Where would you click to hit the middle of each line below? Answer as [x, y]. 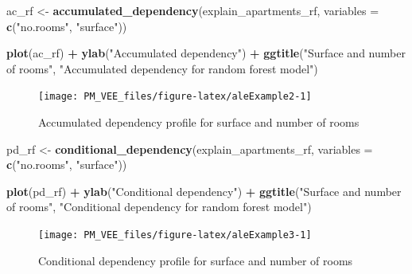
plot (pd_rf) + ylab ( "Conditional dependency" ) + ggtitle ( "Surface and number [204, 191]
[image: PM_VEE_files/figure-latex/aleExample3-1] [175, 235]
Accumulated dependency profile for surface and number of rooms [199, 122]
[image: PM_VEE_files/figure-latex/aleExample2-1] [175, 97]
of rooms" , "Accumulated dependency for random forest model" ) [162, 68]
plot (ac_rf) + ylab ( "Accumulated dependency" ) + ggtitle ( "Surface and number [206, 53]
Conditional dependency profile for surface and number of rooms [196, 260]
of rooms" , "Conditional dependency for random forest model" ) [159, 207]
